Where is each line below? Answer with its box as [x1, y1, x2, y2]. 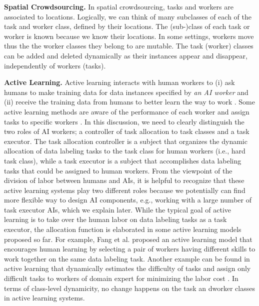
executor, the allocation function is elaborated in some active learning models [4, 224, 241, 234]
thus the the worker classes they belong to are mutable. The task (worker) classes [4, 40, 253, 51]
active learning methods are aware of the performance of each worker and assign [4, 106, 249, 116]
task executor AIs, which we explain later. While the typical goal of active [4, 204, 231, 214]
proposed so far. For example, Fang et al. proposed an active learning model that [4, 233, 252, 244]
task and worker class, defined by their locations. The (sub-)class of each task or [4, 21, 250, 31]
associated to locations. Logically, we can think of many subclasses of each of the [4, 11, 251, 21]
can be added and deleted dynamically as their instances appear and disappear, [4, 50, 247, 60]
